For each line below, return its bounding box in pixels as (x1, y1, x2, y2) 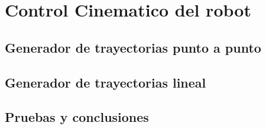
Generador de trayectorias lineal (5, 73, 206, 91)
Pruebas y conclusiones (5, 108, 149, 126)
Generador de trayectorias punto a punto (5, 38, 261, 56)
